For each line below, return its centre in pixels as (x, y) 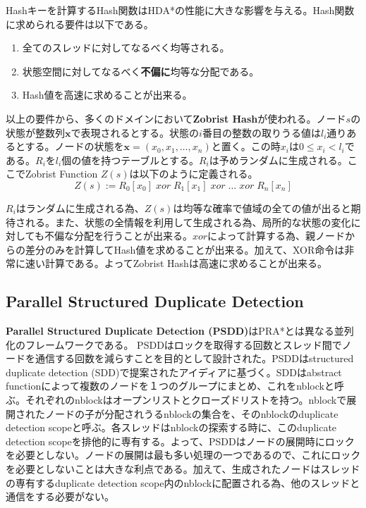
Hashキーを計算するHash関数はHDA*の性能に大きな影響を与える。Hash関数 (180, 10)
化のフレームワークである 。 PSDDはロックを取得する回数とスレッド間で (174, 344)
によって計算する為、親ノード (276, 236)
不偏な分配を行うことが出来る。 (118, 236)
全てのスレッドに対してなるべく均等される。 (126, 48)
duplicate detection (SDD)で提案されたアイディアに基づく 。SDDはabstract (174, 372)
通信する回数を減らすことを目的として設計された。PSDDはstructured (194, 358)
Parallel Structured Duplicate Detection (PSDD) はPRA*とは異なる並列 (180, 331)
